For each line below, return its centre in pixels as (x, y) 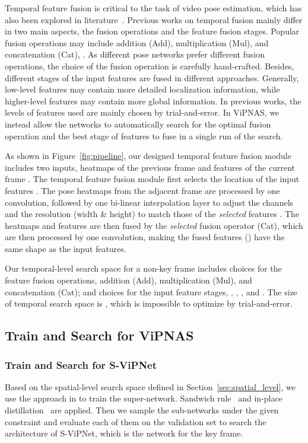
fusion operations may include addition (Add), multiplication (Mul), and (137, 42)
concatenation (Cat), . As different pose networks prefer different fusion (135, 54)
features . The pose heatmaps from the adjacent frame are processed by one (142, 190)
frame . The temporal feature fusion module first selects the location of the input (152, 179)
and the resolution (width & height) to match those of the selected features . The (152, 214)
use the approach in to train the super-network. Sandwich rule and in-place (144, 398)
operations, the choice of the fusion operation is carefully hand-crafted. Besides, (150, 66)
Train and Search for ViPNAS (99, 335)
